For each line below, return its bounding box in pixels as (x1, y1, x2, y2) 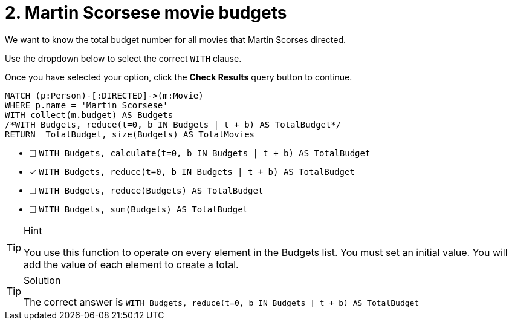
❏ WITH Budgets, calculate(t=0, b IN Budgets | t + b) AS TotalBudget (29, 147, 371, 158)
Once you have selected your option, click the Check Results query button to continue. (5, 71, 352, 82)
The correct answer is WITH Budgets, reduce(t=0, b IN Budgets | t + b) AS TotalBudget (24, 295, 420, 308)
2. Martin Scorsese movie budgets (5, 2, 287, 23)
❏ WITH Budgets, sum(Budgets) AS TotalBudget (29, 203, 248, 214)
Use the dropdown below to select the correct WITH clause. (5, 53, 242, 64)
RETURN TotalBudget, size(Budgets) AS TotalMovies (5, 129, 255, 139)
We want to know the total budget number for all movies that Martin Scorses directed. (5, 34, 346, 45)
